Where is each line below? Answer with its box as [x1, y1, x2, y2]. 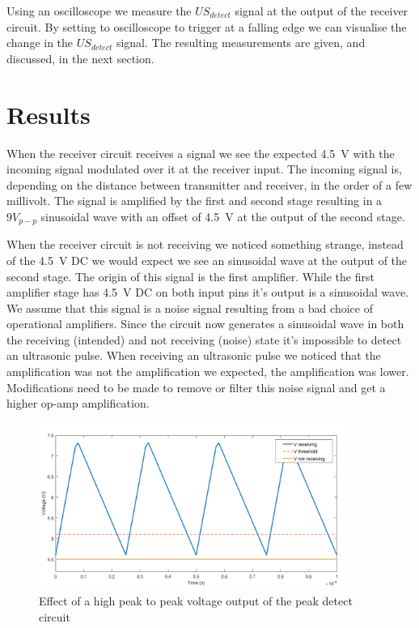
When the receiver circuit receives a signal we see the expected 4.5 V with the [6, 144, 395, 161]
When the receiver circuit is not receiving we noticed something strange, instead [6, 236, 404, 253]
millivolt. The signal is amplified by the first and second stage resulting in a [6, 192, 383, 209]
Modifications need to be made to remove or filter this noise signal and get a [6, 378, 386, 395]
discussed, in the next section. [6, 49, 154, 66]
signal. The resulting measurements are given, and [116, 34, 366, 51]
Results [6, 97, 91, 130]
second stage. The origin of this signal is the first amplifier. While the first [6, 267, 375, 284]
